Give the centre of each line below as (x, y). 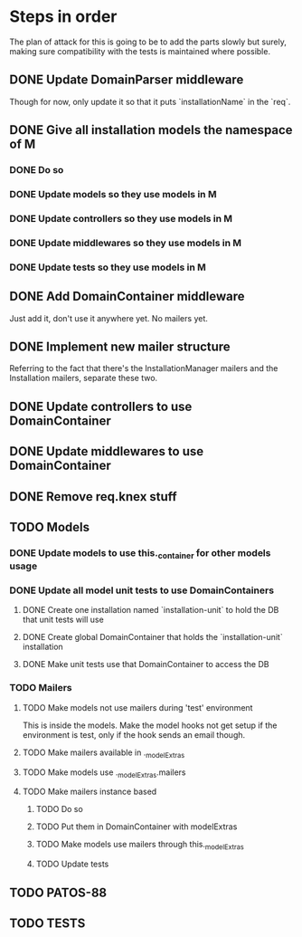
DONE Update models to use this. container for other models (140, 554)
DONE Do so (37, 170)
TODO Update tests (72, 864)
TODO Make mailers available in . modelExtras (104, 753)
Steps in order (63, 17)
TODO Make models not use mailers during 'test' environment (137, 707)
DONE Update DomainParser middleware (127, 80)
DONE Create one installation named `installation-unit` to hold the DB (151, 610)
